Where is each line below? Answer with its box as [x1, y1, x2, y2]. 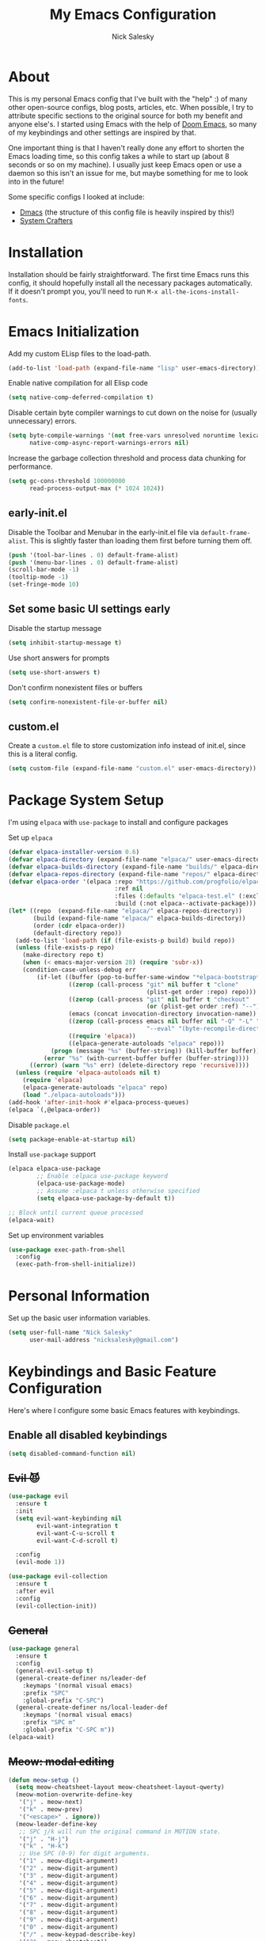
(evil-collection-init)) [15, 1601, 97, 1610]
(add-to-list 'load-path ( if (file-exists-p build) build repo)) [15, 936, 236, 944]
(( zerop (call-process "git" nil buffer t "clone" [68, 980, 239, 989]
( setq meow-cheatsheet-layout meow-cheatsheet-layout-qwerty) [15, 1783, 225, 1791]
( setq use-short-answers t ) [8, 668, 101, 676]
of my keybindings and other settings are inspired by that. [8, 127, 196, 137]
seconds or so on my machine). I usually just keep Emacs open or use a [8, 160, 242, 169]
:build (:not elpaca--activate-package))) [114, 900, 257, 908]
